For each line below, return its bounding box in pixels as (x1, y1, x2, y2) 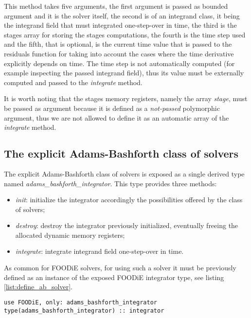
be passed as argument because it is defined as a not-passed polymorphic (4, 103, 220, 113)
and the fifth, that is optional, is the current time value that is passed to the (4, 39, 232, 49)
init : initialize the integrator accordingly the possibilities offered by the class (15, 194, 243, 205)
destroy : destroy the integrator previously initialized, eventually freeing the (15, 220, 238, 230)
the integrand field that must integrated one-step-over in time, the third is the (4, 20, 237, 30)
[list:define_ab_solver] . (4, 282, 73, 292)
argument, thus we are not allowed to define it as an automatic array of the (4, 112, 229, 123)
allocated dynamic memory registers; (15, 230, 125, 240)
